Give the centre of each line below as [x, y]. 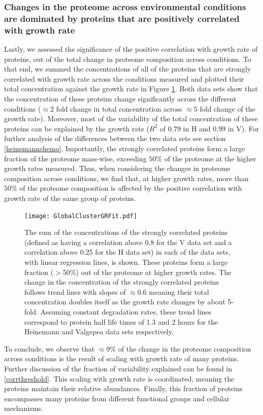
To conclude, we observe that [50, 348]
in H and [197, 128]
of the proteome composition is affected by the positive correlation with [131, 188]
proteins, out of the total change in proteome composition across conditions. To [128, 59]
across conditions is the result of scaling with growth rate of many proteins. [122, 358]
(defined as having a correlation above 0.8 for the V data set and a [128, 242]
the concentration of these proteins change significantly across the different [120, 99]
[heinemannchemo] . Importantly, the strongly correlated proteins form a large [125, 148]
